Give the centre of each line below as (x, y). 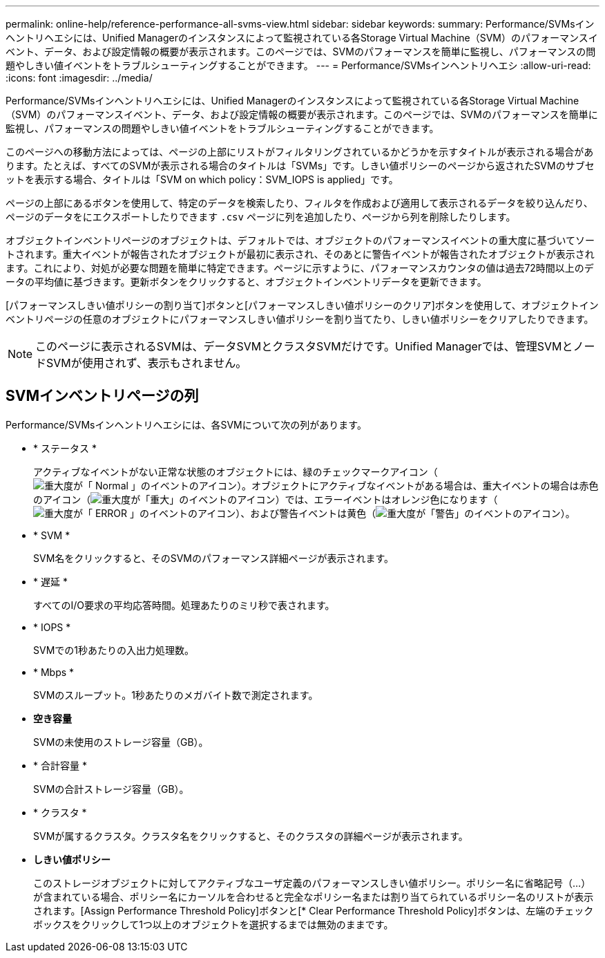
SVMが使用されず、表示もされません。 (147, 363)
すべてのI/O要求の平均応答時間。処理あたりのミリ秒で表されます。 (184, 605)
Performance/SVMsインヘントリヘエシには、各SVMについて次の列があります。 (186, 424)
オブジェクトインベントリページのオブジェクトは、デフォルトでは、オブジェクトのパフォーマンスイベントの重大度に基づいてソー (300, 240)
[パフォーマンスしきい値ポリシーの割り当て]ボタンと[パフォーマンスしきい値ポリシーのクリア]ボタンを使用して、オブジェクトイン (302, 305)
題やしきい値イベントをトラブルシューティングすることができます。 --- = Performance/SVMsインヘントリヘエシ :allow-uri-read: (298, 65)
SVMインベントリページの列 (102, 396)
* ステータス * (65, 448)
